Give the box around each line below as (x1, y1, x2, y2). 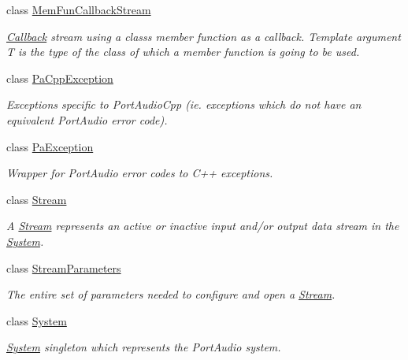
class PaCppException (6, 69, 113, 86)
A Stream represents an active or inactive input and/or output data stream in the (6, 217, 399, 234)
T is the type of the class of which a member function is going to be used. (6, 43, 360, 60)
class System (6, 312, 67, 328)
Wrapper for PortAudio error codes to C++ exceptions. (6, 165, 273, 181)
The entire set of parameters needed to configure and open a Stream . (6, 286, 336, 302)
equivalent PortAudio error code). (6, 111, 168, 128)
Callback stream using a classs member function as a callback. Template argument (6, 28, 401, 44)
